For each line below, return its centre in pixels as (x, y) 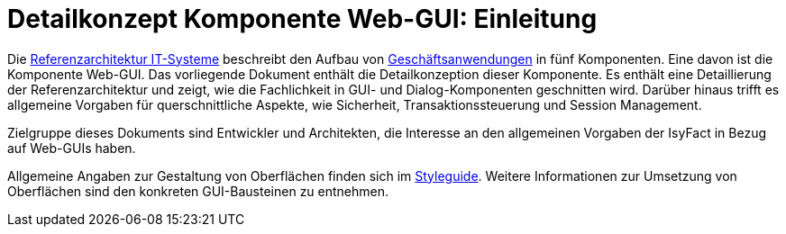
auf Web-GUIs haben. (72, 148)
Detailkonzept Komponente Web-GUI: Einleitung (302, 19)
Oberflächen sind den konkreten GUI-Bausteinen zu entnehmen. (198, 191)
